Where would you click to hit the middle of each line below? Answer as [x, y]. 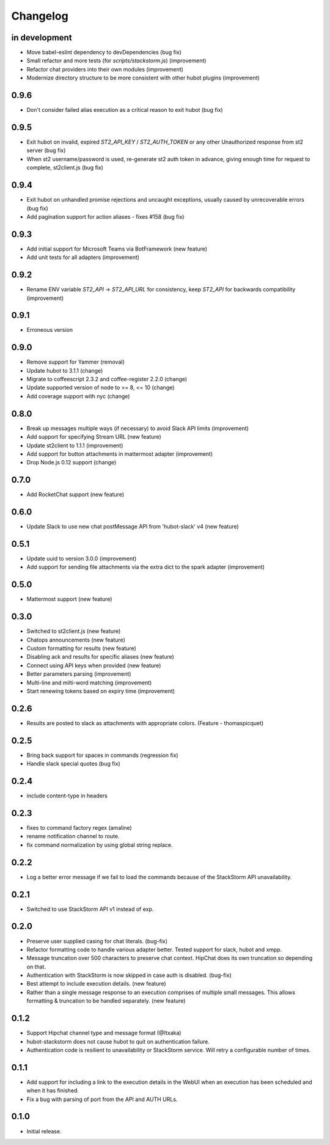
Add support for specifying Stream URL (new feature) [94, 437]
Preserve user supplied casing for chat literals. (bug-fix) [97, 941]
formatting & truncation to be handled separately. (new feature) [106, 1001]
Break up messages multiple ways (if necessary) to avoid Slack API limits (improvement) [137, 428]
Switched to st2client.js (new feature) [74, 631]
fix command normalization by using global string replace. [100, 845]
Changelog [40, 16]
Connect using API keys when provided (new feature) [94, 665]
